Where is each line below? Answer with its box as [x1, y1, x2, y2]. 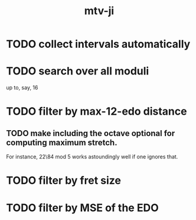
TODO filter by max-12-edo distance [6, 105, 187, 118]
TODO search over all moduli [6, 64, 149, 78]
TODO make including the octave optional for [6, 128, 175, 138]
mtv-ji [84, 4, 115, 18]
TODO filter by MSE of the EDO [6, 201, 159, 214]
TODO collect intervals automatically [6, 37, 191, 51]
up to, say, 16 [6, 84, 38, 91]
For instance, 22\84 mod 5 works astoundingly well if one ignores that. [6, 153, 178, 160]
